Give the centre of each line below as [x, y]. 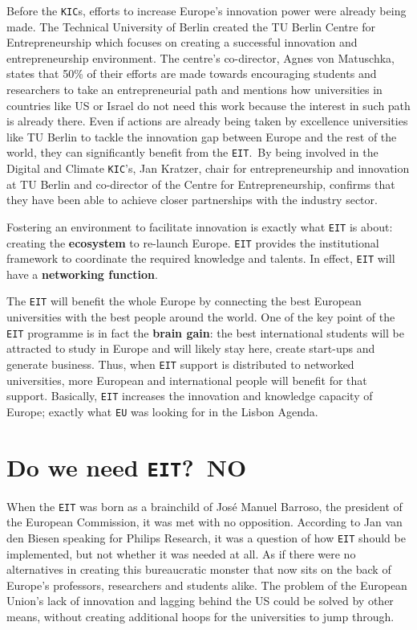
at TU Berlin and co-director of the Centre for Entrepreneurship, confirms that [201, 184]
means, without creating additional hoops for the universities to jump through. [200, 617]
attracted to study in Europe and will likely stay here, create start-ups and [191, 348]
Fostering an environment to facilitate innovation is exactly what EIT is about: [200, 226]
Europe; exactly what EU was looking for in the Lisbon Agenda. [162, 411]
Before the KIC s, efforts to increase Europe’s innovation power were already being [206, 10]
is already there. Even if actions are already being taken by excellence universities [207, 121]
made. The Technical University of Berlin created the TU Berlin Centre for [191, 26]
